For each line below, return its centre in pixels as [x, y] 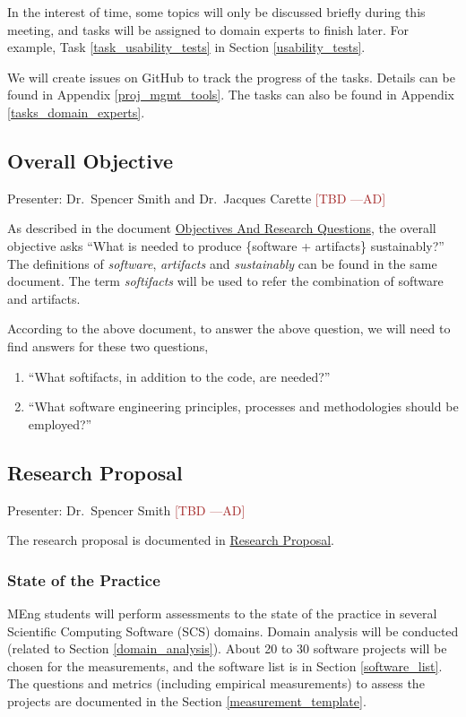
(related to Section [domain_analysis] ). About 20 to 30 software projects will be [227, 648]
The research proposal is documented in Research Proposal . [171, 540]
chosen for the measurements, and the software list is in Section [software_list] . [225, 665]
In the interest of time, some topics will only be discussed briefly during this [216, 12]
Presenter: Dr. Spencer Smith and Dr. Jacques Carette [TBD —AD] [197, 198]
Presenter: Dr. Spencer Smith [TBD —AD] [126, 510]
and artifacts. [44, 298]
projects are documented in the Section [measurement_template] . [187, 700]
